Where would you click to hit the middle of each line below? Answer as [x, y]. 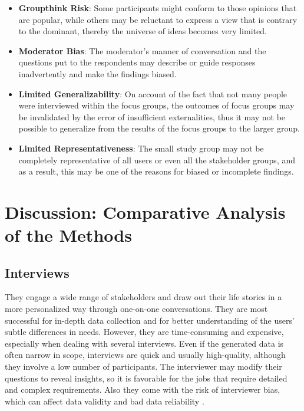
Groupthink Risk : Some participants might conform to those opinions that [158, 8]
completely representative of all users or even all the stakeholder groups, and [157, 160]
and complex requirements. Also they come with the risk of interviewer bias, [143, 389]
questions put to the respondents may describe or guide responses [137, 62]
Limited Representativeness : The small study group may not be [141, 148]
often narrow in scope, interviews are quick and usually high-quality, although [145, 355]
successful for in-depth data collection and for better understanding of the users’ [150, 320]
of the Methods [68, 235]
